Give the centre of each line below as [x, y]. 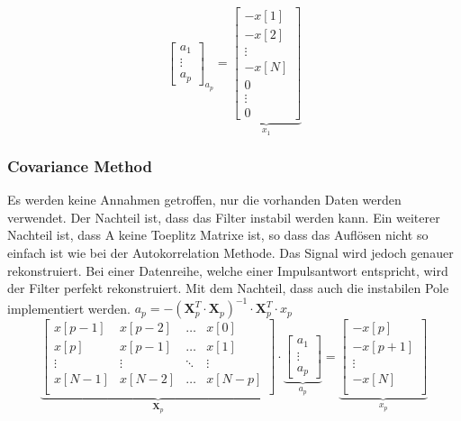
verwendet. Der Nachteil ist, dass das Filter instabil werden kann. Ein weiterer [224, 217]
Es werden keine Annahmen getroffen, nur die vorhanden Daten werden [204, 200]
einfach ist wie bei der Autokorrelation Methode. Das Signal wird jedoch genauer [230, 253]
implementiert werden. [69, 308]
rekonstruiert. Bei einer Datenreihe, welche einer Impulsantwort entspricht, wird [228, 270]
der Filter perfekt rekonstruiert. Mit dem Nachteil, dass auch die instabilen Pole [228, 288]
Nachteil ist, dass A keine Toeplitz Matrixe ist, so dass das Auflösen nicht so [218, 235]
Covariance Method [80, 165]
